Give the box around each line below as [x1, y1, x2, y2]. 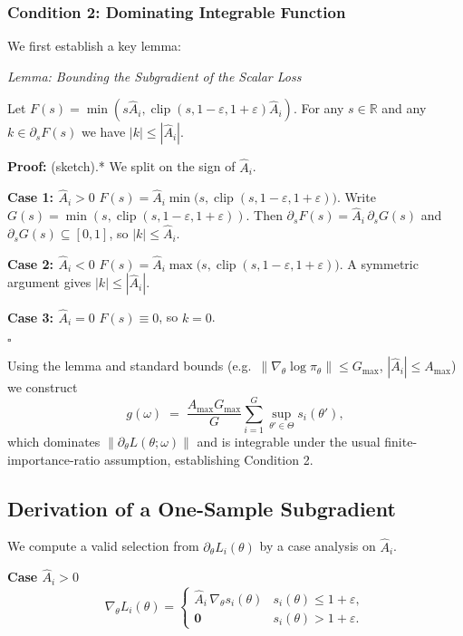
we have [81, 122, 126, 141]
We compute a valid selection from [7, 536, 199, 555]
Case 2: [7, 254, 54, 273]
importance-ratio [7, 449, 101, 468]
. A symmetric [339, 254, 419, 273]
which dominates [7, 432, 101, 450]
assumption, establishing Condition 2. [104, 449, 313, 468]
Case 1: [7, 188, 54, 207]
